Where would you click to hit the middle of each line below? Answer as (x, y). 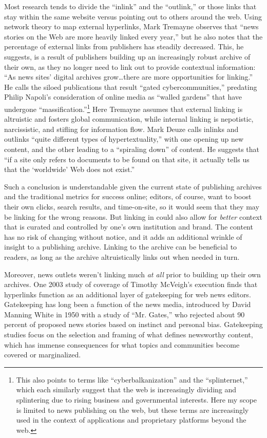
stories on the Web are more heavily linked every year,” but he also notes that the (133, 36)
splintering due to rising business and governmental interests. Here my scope (137, 400)
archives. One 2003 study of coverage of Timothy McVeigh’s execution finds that (131, 284)
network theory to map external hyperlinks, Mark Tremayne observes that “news (131, 26)
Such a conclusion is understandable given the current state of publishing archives (133, 186)
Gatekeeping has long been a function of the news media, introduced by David (128, 304)
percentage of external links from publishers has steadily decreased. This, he (124, 46)
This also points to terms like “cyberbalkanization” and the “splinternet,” (132, 379)
